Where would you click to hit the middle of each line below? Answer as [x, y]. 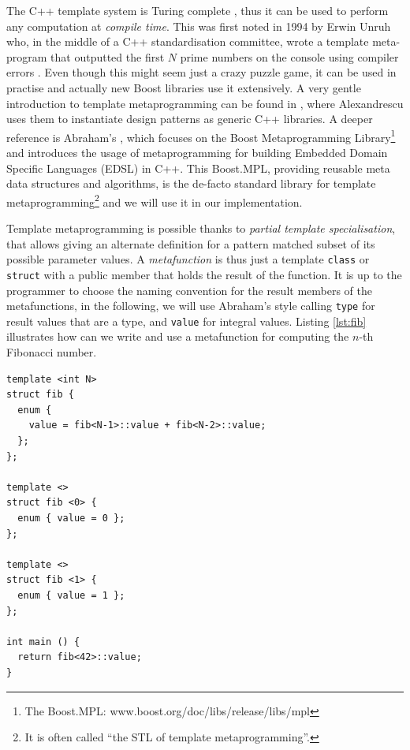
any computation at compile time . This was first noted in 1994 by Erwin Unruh [199, 26]
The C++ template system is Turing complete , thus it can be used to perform [198, 10]
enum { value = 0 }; [71, 518]
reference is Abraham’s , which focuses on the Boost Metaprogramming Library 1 [201, 136]
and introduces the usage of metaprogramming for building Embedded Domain [197, 152]
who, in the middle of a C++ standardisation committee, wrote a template [188, 41]
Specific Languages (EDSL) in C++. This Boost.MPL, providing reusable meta [198, 168]
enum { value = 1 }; [71, 595]
